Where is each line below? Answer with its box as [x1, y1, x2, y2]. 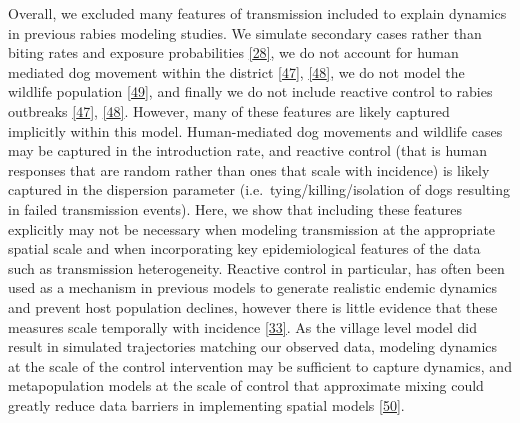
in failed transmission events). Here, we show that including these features [8, 198, 463, 219]
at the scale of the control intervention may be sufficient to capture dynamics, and [8, 355, 512, 376]
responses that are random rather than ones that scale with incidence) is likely [8, 159, 490, 180]
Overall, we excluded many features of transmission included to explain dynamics [8, 3, 507, 23]
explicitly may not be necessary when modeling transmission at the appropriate [8, 218, 496, 239]
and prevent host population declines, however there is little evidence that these [8, 296, 498, 317]
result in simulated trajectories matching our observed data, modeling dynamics [8, 336, 498, 357]
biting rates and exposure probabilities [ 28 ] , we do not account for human [8, 42, 459, 63]
